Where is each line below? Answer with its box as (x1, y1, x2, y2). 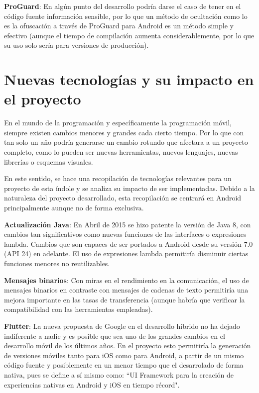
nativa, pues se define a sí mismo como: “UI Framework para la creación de (4, 369, 234, 380)
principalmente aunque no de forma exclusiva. (4, 202, 144, 213)
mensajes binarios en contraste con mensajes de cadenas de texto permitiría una (4, 285, 249, 295)
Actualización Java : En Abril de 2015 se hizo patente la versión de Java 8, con (4, 219, 251, 229)
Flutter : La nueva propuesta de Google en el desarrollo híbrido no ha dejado (4, 320, 240, 331)
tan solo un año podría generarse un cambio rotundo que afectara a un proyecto (4, 137, 248, 147)
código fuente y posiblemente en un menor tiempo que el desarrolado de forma (4, 360, 244, 370)
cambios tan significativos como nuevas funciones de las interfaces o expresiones (4, 229, 247, 239)
